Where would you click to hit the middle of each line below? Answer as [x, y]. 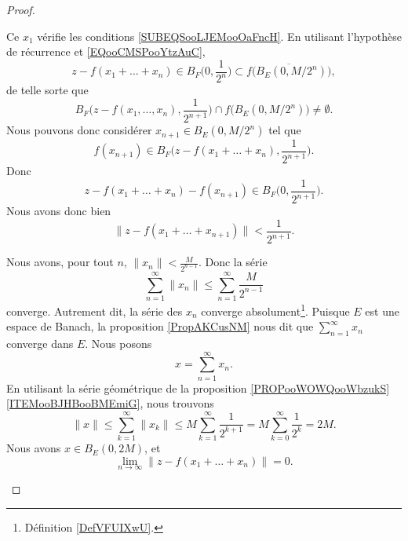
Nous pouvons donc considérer [79, 130]
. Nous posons [118, 344]
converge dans [40, 344]
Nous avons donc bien [59, 211]
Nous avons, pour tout [60, 262]
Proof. [21, 9]
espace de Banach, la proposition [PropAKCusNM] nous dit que [160, 326]
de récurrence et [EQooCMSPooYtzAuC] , [106, 51]
